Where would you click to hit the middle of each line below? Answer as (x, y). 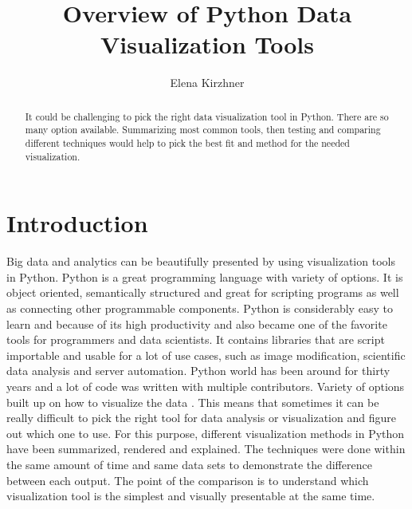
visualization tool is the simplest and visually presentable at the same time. (191, 496)
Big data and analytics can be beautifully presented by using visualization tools (201, 261)
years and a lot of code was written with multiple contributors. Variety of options (206, 387)
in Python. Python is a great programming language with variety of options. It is (205, 276)
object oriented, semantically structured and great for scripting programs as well (203, 292)
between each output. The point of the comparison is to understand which (188, 480)
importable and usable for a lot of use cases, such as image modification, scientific (206, 355)
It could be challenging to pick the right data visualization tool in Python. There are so (207, 116)
